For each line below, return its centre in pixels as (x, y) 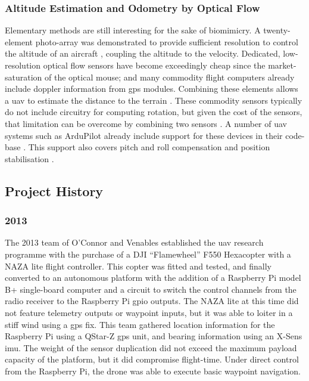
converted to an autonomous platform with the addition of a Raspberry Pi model (153, 278)
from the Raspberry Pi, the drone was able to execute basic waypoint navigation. (153, 371)
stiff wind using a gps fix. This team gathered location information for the (140, 324)
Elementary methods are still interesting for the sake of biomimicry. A (133, 30)
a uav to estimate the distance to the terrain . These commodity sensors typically (154, 100)
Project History (54, 190)
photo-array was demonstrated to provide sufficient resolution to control (167, 41)
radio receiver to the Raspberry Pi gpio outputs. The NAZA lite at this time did (152, 301)
